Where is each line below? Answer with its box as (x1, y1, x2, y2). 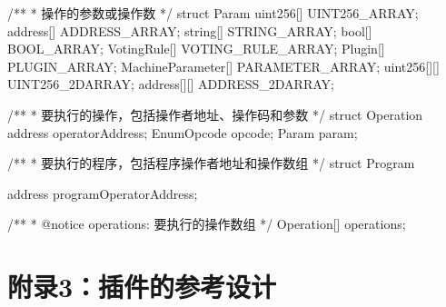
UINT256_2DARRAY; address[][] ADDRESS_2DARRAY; (7, 74, 334, 94)
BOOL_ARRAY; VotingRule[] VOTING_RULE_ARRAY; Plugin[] (7, 39, 385, 58)
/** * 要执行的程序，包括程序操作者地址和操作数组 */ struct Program (7, 153, 415, 173)
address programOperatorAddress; (7, 183, 198, 203)
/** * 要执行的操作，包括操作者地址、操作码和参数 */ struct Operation (7, 104, 423, 124)
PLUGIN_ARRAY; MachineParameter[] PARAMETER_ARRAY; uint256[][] (7, 56, 440, 75)
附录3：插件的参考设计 (7, 268, 277, 305)
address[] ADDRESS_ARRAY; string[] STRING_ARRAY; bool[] (7, 21, 372, 40)
